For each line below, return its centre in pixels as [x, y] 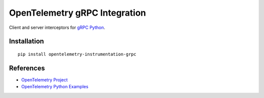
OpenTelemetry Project [44, 80]
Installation [26, 41]
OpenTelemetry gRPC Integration [77, 13]
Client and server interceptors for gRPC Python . [57, 27]
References [27, 68]
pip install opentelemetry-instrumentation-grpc [77, 54]
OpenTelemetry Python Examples [55, 87]
